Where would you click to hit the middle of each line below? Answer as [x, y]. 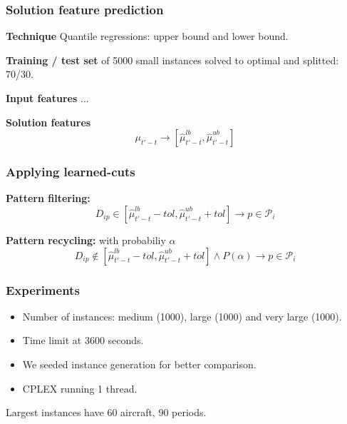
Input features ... [47, 98]
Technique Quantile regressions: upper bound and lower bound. [147, 36]
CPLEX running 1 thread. [80, 388]
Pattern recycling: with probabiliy [86, 240]
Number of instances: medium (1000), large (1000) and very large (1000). [182, 316]
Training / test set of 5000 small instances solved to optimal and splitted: [172, 60]
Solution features [48, 122]
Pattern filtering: [48, 198]
